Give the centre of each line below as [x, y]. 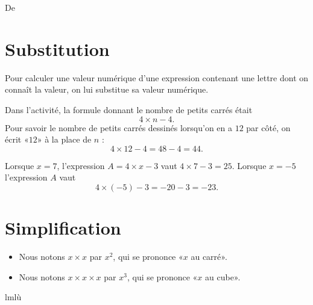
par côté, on [268, 127]
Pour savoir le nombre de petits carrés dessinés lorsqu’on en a [119, 127]
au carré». [209, 256]
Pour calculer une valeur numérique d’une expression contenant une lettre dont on [157, 77]
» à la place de [64, 139]
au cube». [223, 276]
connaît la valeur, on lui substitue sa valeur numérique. [107, 89]
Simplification [63, 228]
